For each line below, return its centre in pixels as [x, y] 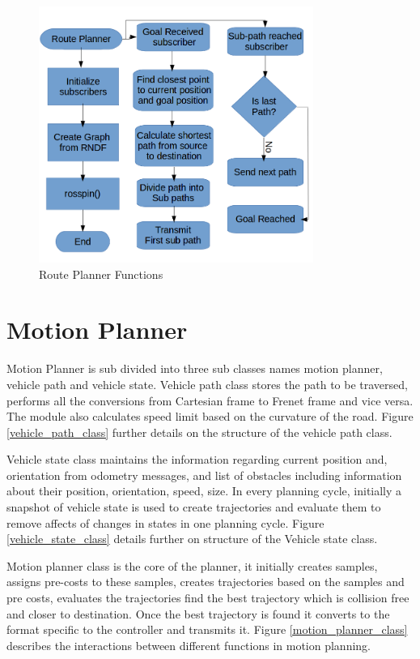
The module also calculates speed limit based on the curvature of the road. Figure [210, 416]
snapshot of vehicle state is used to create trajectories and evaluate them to [194, 507]
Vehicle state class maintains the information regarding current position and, [197, 459]
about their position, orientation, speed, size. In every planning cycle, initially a [204, 491]
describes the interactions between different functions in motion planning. [189, 645]
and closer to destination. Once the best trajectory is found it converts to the [198, 613]
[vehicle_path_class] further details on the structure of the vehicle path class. [199, 432]
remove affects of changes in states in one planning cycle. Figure [165, 522]
